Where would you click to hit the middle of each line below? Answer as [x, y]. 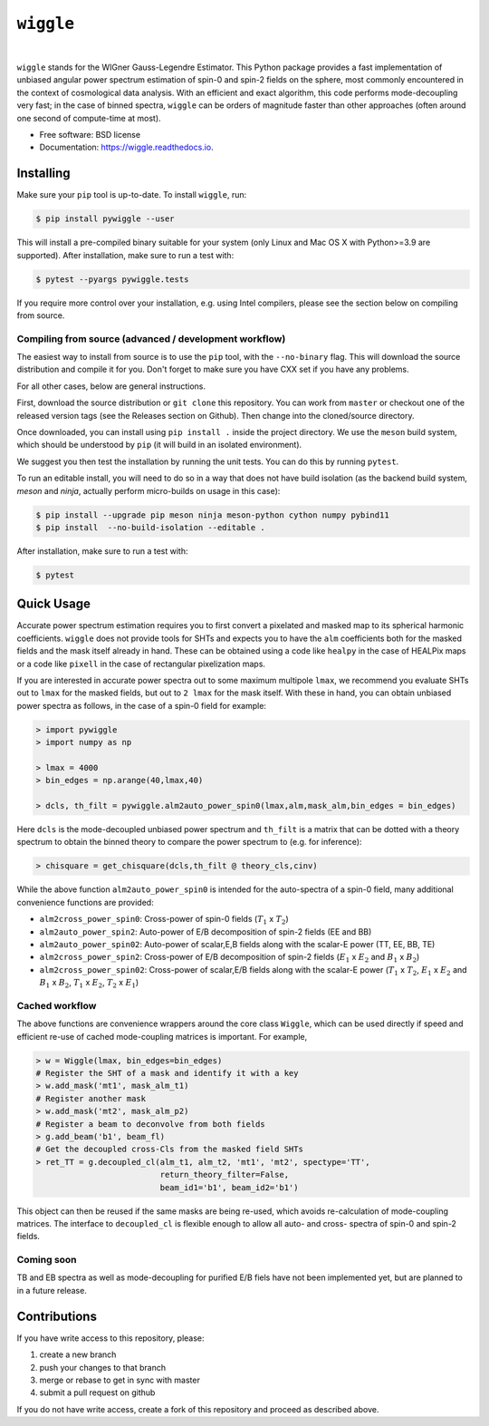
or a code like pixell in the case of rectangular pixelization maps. [141, 664]
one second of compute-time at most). [89, 118]
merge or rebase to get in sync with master [120, 1380]
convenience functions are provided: [85, 902]
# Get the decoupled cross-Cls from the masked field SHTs [169, 1150]
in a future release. [52, 1290]
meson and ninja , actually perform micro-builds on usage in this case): [149, 490]
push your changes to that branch [103, 1367]
